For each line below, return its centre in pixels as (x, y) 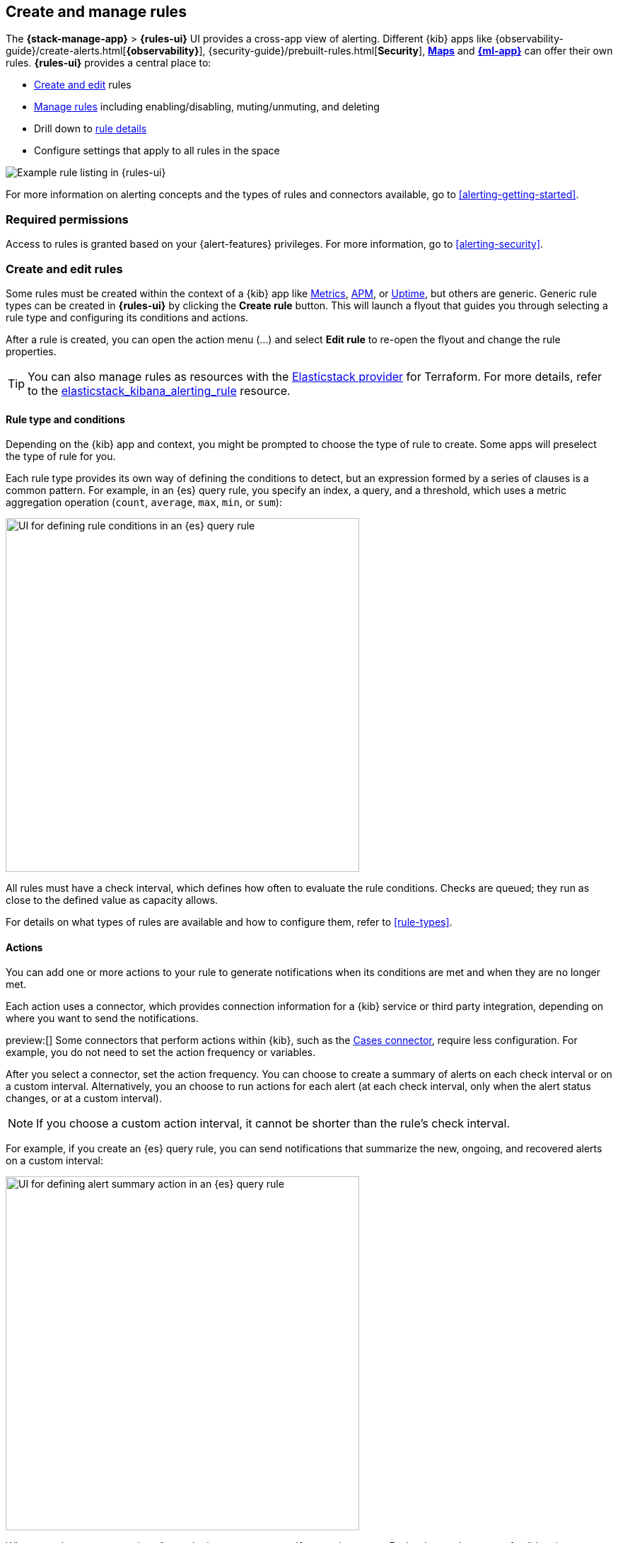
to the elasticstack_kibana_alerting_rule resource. (159, 390)
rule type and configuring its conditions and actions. (127, 317)
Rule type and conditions (65, 419)
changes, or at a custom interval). (84, 1099)
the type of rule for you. (61, 457)
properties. (31, 351)
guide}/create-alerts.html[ (66, 51)
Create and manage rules (96, 12)
